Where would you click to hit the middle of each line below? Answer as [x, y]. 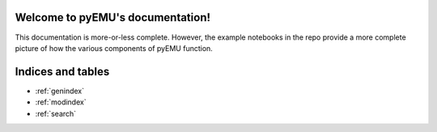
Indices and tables [62, 72]
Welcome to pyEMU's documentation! [112, 17]
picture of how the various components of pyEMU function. [114, 48]
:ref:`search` [56, 113]
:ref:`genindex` [60, 91]
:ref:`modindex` [61, 102]
